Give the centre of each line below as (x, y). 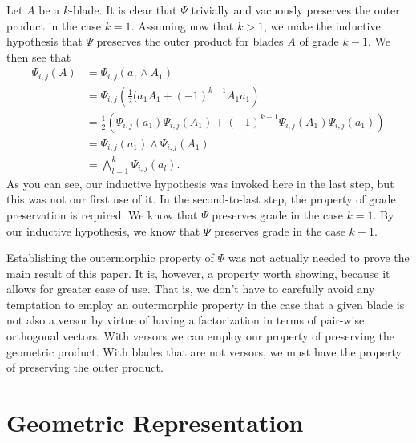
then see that (39, 56)
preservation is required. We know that (102, 214)
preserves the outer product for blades (190, 41)
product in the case (54, 25)
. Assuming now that (182, 25)
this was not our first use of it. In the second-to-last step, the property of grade (201, 199)
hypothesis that (44, 41)
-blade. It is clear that (123, 10)
